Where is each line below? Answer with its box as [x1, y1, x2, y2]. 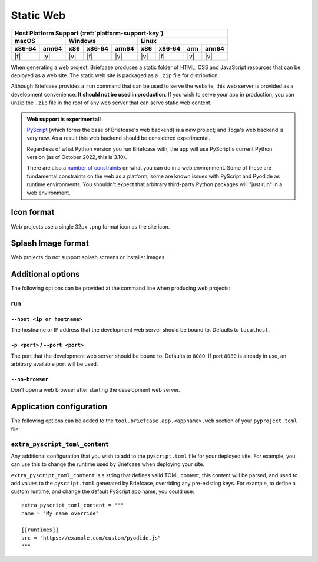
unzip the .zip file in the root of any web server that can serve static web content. [11, 99, 212, 106]
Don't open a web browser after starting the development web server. [11, 386, 180, 394]
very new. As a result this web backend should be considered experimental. [26, 134, 211, 141]
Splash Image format [11, 239, 90, 249]
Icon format [11, 207, 55, 217]
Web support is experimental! [26, 115, 101, 123]
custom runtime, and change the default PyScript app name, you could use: [11, 488, 194, 495]
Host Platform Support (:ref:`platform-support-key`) [14, 29, 164, 37]
